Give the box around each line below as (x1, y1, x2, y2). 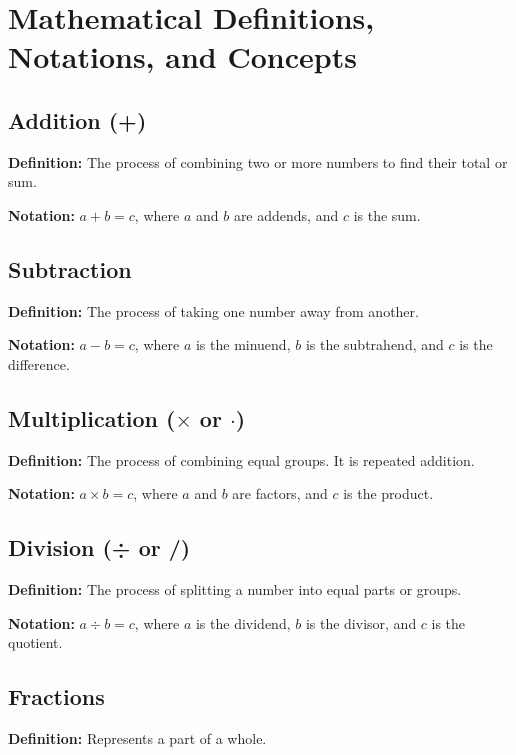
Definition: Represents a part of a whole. (8, 728, 267, 749)
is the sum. (353, 204, 421, 225)
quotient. (8, 632, 63, 653)
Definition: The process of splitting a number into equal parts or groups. (8, 579, 462, 600)
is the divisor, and (305, 612, 417, 633)
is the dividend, (195, 612, 291, 633)
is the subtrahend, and (305, 334, 444, 355)
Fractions (8, 681, 105, 712)
